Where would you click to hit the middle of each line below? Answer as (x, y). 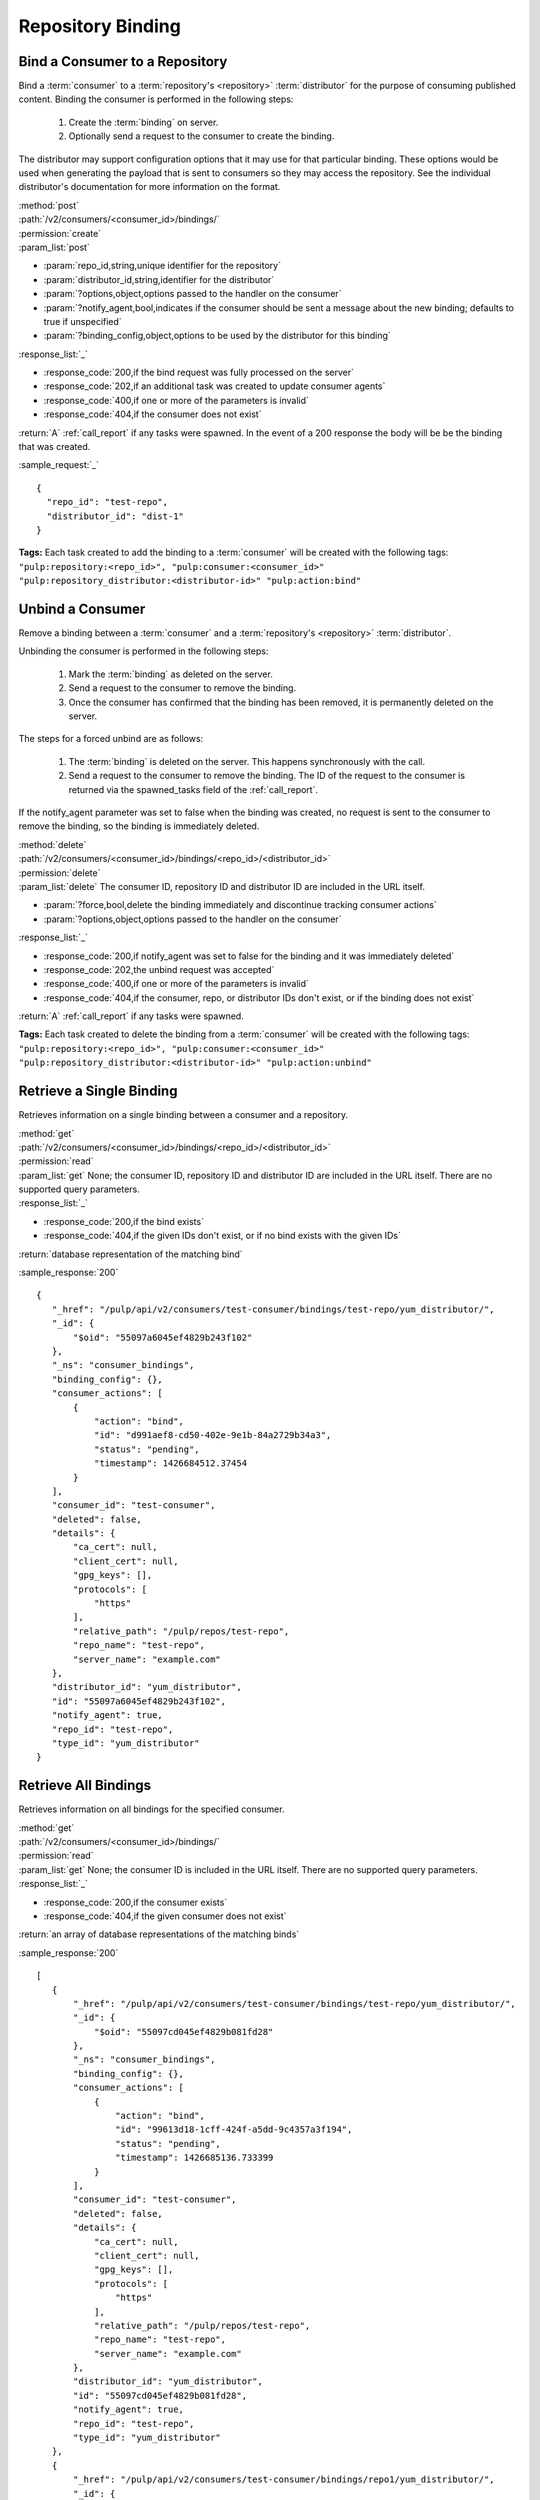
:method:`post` (49, 205)
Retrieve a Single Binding (98, 1091)
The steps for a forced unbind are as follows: (111, 739)
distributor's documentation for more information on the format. (149, 187)
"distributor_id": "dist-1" (115, 516)
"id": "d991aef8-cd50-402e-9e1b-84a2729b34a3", (212, 1435)
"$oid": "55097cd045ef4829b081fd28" (183, 2031)
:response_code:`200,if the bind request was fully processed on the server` (199, 372)
